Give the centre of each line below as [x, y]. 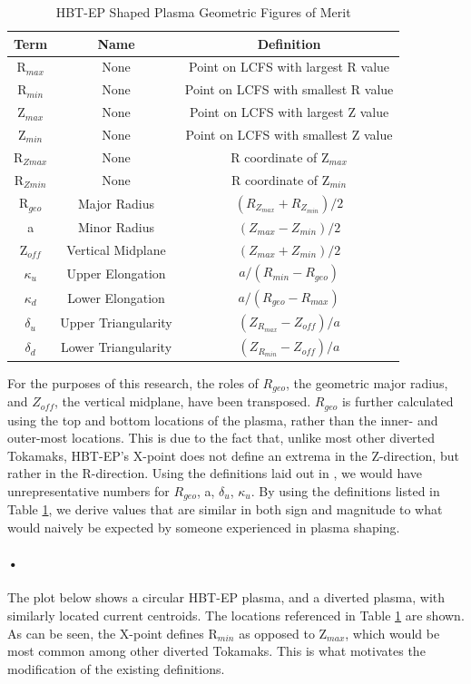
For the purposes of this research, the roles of [133, 382]
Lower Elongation [116, 297]
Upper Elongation [116, 273]
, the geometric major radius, [367, 382]
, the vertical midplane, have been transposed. [182, 401]
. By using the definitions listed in [345, 490]
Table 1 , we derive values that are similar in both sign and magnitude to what [225, 509]
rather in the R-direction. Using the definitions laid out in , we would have [215, 473]
